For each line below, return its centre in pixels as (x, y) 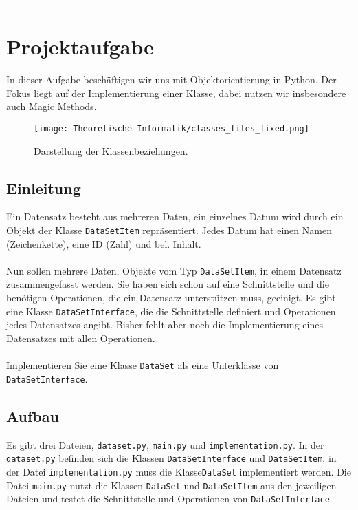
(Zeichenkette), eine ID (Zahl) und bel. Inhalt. (104, 243)
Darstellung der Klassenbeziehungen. (111, 150)
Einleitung (44, 188)
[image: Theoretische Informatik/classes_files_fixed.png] (171, 128)
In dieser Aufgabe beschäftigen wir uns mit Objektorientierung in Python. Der (171, 79)
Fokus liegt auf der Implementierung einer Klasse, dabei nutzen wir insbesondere (176, 93)
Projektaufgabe (80, 46)
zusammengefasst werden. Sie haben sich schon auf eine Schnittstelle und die (168, 284)
